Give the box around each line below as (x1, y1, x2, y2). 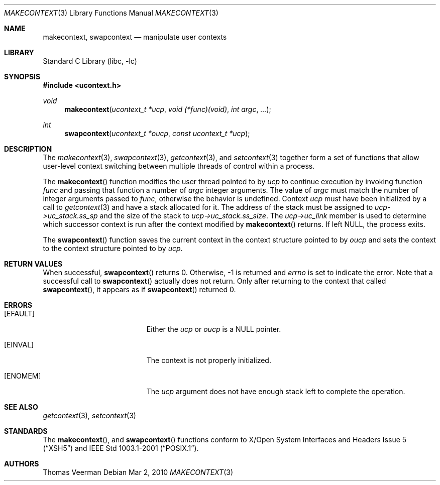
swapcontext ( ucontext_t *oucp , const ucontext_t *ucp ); (64, 129, 250, 138)
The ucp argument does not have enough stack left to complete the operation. (146, 387, 405, 396)
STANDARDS (4, 427, 48, 435)
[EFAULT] (4, 309, 35, 318)
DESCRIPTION (4, 145, 52, 153)
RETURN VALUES (4, 260, 63, 268)
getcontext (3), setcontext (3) (43, 411, 136, 420)
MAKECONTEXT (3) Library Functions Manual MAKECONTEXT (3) (4, 9, 218, 17)
